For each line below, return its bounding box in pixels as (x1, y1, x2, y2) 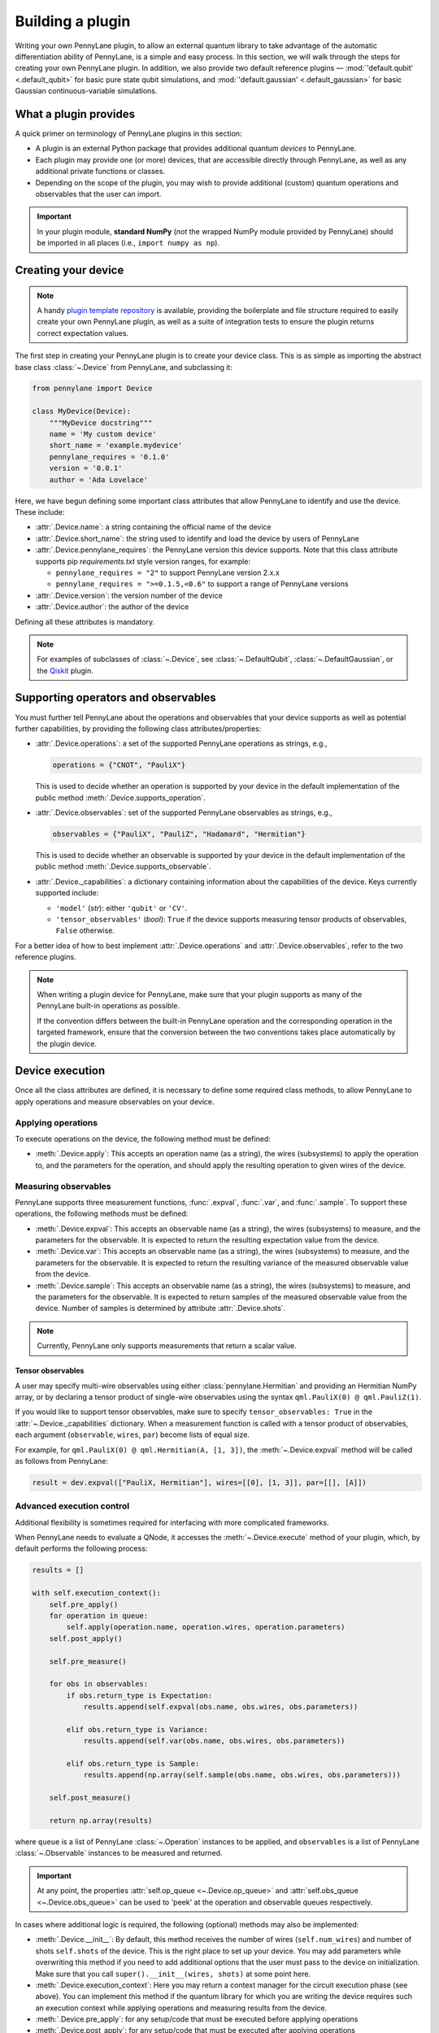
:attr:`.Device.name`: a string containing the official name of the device (35, 522, 272, 532)
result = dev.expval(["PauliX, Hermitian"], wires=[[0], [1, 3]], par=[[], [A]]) (32, 1478, 367, 1487)
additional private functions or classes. (35, 167, 166, 176)
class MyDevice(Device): (32, 407, 132, 416)
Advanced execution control (15, 1500, 130, 1512)
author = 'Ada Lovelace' (49, 475, 149, 484)
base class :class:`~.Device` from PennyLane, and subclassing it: (15, 362, 233, 372)
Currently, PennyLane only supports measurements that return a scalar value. (37, 1341, 297, 1351)
